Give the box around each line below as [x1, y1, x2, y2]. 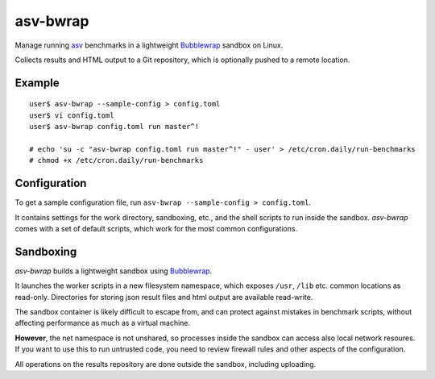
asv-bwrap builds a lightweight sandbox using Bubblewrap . [14, 266, 213, 276]
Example [14, 76, 60, 90]
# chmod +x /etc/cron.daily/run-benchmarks [29, 156, 204, 165]
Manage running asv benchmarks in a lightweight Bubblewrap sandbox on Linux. [14, 40, 284, 50]
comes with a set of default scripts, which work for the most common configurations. [14, 223, 298, 233]
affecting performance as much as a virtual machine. [14, 319, 191, 328]
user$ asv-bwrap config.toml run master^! [29, 122, 200, 131]
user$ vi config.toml [29, 110, 114, 120]
